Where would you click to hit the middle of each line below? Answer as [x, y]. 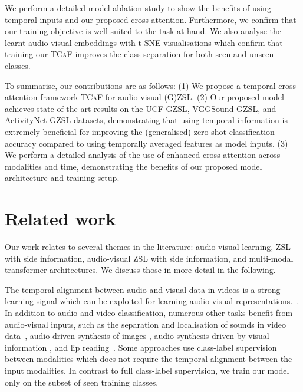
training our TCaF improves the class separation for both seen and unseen [139, 54]
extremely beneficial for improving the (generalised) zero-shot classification [140, 131]
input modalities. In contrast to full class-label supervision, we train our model [147, 370]
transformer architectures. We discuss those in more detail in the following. [140, 270]
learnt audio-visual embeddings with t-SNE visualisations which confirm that [144, 42]
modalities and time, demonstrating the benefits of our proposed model [134, 166]
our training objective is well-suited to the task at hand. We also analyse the [143, 31]
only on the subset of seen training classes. [82, 382]
